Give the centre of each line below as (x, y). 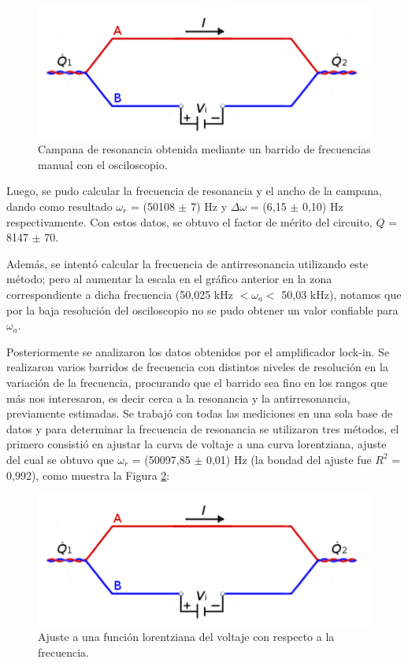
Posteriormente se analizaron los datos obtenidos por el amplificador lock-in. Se (198, 351)
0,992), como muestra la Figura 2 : (88, 475)
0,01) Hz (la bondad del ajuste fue (289, 459)
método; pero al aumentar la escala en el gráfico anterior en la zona (169, 279)
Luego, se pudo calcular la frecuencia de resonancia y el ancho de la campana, (194, 191)
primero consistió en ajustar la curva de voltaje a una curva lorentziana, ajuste (197, 444)
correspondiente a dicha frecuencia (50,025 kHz (120, 294)
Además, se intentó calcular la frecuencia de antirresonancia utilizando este (187, 263)
